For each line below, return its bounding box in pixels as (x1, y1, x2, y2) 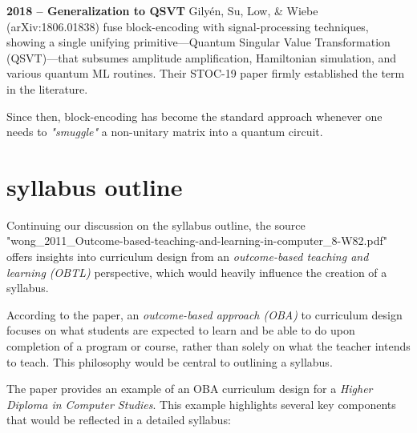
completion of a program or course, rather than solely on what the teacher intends (6, 338, 411, 355)
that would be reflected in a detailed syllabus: (6, 411, 231, 428)
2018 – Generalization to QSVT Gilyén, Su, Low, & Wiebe (6, 2, 318, 18)
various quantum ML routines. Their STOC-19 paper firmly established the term (6, 65, 405, 82)
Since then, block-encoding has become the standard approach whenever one (6, 107, 383, 124)
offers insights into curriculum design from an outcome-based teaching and (6, 248, 369, 265)
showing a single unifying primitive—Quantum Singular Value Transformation (6, 34, 391, 50)
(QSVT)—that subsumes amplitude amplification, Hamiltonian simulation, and (6, 49, 397, 66)
